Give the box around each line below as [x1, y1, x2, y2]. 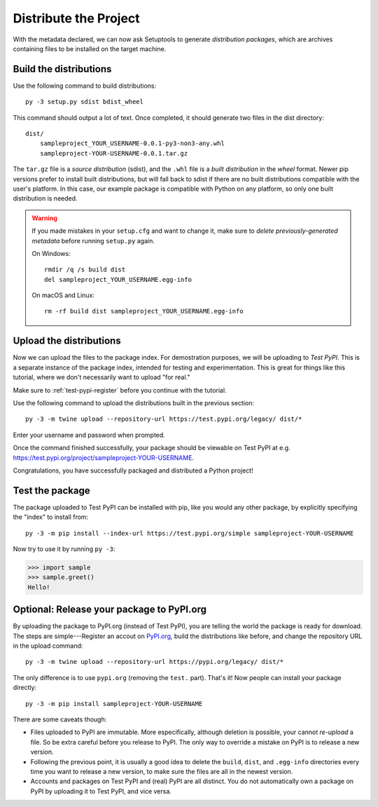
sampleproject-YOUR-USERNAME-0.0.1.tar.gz [39, 149, 188, 157]
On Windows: [31, 249, 71, 257]
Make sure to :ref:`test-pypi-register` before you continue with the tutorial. [13, 386, 227, 394]
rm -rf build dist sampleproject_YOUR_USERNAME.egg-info [44, 307, 244, 316]
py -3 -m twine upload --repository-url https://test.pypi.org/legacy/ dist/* [25, 415, 302, 423]
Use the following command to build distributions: [13, 81, 157, 90]
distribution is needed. [13, 194, 78, 203]
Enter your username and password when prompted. [13, 430, 166, 439]
